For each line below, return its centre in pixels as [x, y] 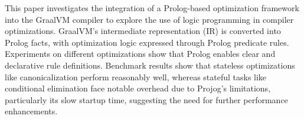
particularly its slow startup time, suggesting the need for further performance [146, 99]
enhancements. [31, 111]
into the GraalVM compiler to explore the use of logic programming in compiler [149, 19]
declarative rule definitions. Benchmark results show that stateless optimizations [150, 65]
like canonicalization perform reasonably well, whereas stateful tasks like [136, 76]
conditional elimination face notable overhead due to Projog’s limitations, [138, 88]
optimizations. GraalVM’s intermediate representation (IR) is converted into [143, 31]
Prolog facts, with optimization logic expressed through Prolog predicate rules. [147, 42]
